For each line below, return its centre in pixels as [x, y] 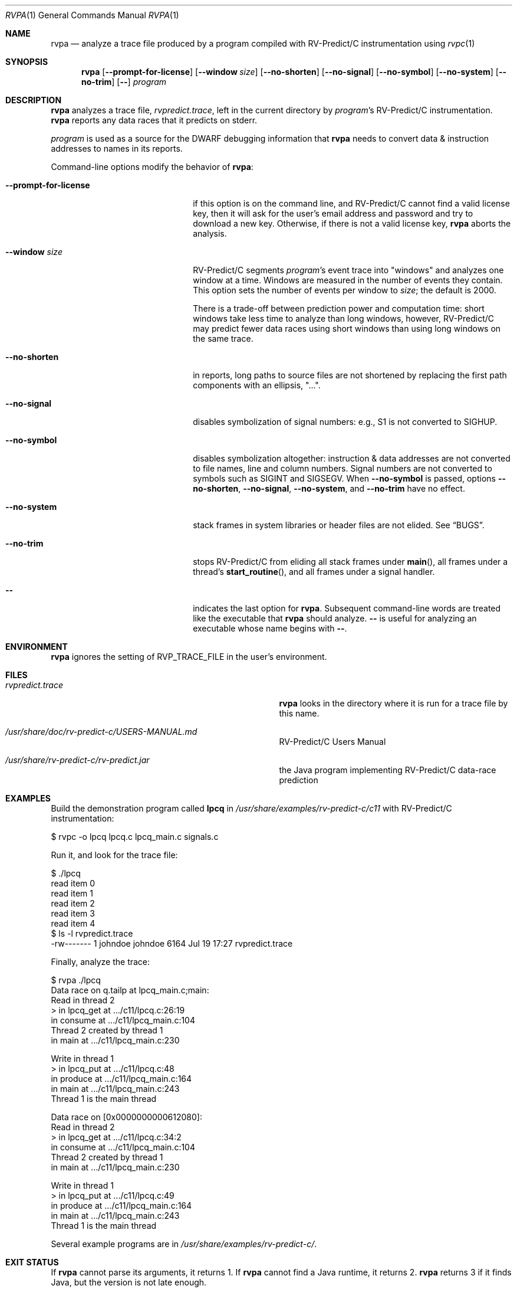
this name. [299, 713]
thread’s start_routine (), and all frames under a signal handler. [314, 572]
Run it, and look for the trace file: [114, 855]
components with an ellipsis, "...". [257, 385]
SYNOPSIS [27, 62]
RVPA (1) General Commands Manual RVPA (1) [92, 15]
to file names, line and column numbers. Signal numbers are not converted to [343, 468]
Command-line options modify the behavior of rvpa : [152, 167]
